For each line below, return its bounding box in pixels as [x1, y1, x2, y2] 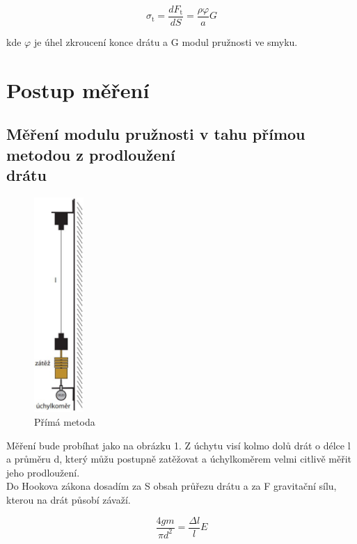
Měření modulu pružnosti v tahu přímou [6, 123, 306, 145]
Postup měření [6, 75, 150, 104]
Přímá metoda [34, 415, 95, 429]
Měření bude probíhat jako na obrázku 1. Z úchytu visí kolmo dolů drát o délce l [6, 438, 351, 452]
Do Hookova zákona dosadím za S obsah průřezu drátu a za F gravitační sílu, [6, 479, 337, 493]
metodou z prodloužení [6, 143, 175, 165]
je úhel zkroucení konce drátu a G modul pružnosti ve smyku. [33, 35, 298, 49]
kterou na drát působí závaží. [6, 492, 131, 506]
